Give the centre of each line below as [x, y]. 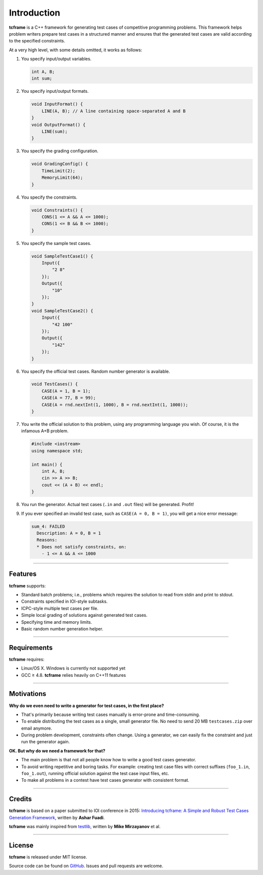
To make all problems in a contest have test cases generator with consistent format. [105, 780]
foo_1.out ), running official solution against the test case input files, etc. [95, 773]
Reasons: [47, 540]
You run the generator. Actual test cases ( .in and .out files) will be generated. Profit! [108, 505]
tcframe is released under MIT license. [48, 857]
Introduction [35, 13]
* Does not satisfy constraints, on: [82, 547]
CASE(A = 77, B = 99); [69, 398]
